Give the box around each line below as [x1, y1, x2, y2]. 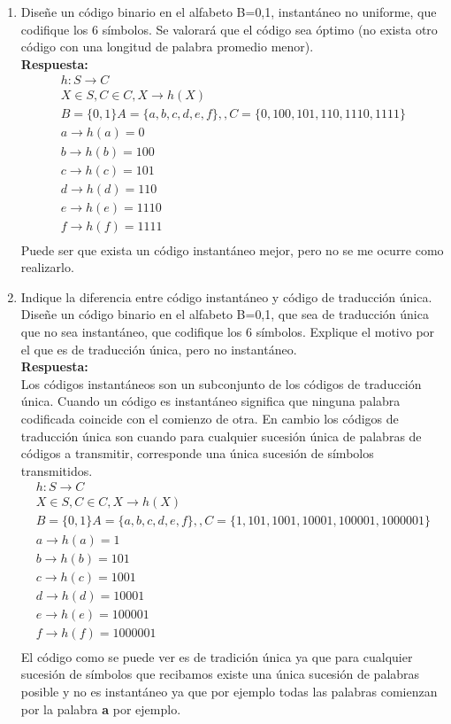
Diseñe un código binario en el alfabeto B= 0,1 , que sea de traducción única [20, 305, 429, 323]
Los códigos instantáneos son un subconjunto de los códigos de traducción [20, 374, 422, 393]
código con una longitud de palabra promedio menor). [20, 37, 314, 56]
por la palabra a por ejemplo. [20, 699, 181, 718]
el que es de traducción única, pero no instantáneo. [20, 339, 297, 358]
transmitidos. [20, 461, 93, 479]
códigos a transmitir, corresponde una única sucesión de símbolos [20, 444, 374, 463]
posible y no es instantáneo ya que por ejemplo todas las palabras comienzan [20, 681, 438, 700]
